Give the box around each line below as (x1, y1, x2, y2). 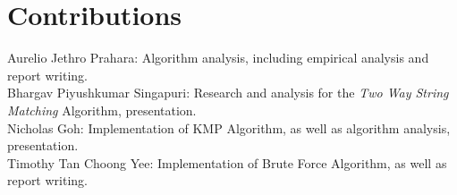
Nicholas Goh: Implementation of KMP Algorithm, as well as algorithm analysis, (7, 118, 451, 137)
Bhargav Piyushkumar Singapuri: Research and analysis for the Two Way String (7, 83, 449, 102)
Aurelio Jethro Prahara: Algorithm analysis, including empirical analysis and (7, 48, 429, 67)
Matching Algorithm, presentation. (7, 100, 197, 119)
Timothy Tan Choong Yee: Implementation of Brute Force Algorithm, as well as (7, 153, 447, 172)
